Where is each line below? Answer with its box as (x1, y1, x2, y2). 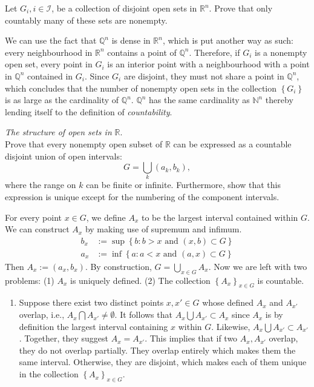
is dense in (111, 34, 151, 47)
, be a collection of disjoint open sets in (51, 2, 197, 14)
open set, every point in (5, 58, 93, 70)
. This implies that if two (145, 332, 238, 345)
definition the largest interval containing (19, 320, 168, 332)
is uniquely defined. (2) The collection (70, 274, 211, 286)
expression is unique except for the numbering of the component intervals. (5, 190, 280, 203)
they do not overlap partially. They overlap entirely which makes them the (19, 343, 296, 356)
